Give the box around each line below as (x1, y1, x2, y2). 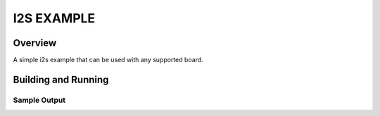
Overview (13, 37, 57, 49)
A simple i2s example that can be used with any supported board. (13, 56, 203, 64)
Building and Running (13, 73, 109, 85)
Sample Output (13, 95, 66, 105)
